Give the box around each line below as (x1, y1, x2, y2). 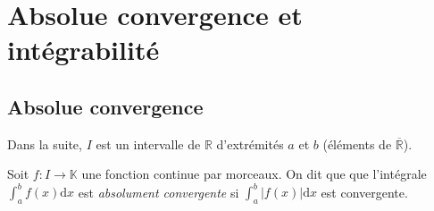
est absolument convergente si (78, 182, 239, 201)
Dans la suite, (7, 134, 82, 153)
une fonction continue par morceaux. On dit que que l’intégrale (81, 165, 427, 183)
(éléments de (322, 134, 392, 153)
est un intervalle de (96, 134, 201, 153)
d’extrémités (216, 134, 284, 153)
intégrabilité (7, 31, 160, 68)
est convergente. (321, 182, 408, 201)
